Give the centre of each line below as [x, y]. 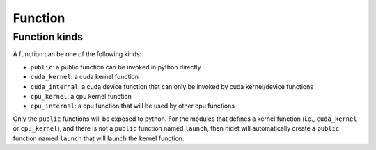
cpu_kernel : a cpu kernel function [81, 96]
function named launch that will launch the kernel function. [99, 138]
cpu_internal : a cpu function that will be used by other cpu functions [133, 106]
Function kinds [48, 37]
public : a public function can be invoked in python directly [116, 67]
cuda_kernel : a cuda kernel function [85, 77]
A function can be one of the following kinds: [77, 54]
